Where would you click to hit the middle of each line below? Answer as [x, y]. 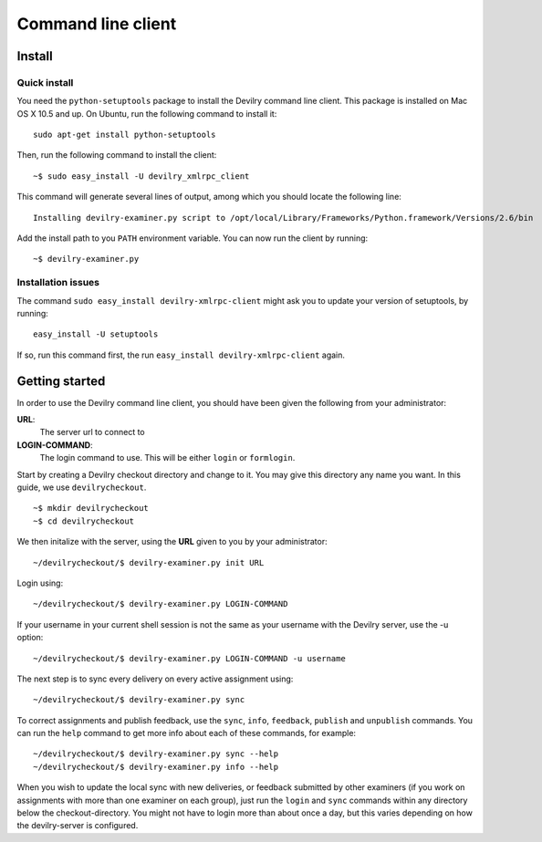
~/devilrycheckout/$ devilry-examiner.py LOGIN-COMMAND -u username [189, 658]
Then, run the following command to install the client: [117, 155]
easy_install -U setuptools [96, 334]
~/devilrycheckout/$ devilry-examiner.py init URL [149, 562]
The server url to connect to [92, 432]
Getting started [61, 381]
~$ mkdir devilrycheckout [91, 508]
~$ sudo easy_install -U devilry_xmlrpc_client [141, 176]
